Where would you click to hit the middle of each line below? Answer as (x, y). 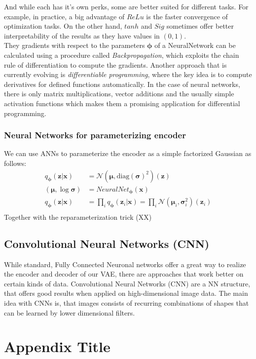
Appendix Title (57, 346)
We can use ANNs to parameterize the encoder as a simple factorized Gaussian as (128, 153)
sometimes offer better (200, 26)
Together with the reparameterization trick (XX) (78, 217)
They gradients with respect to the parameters (74, 45)
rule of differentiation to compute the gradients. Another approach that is (115, 64)
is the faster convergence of (187, 16)
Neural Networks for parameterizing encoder (95, 135)
